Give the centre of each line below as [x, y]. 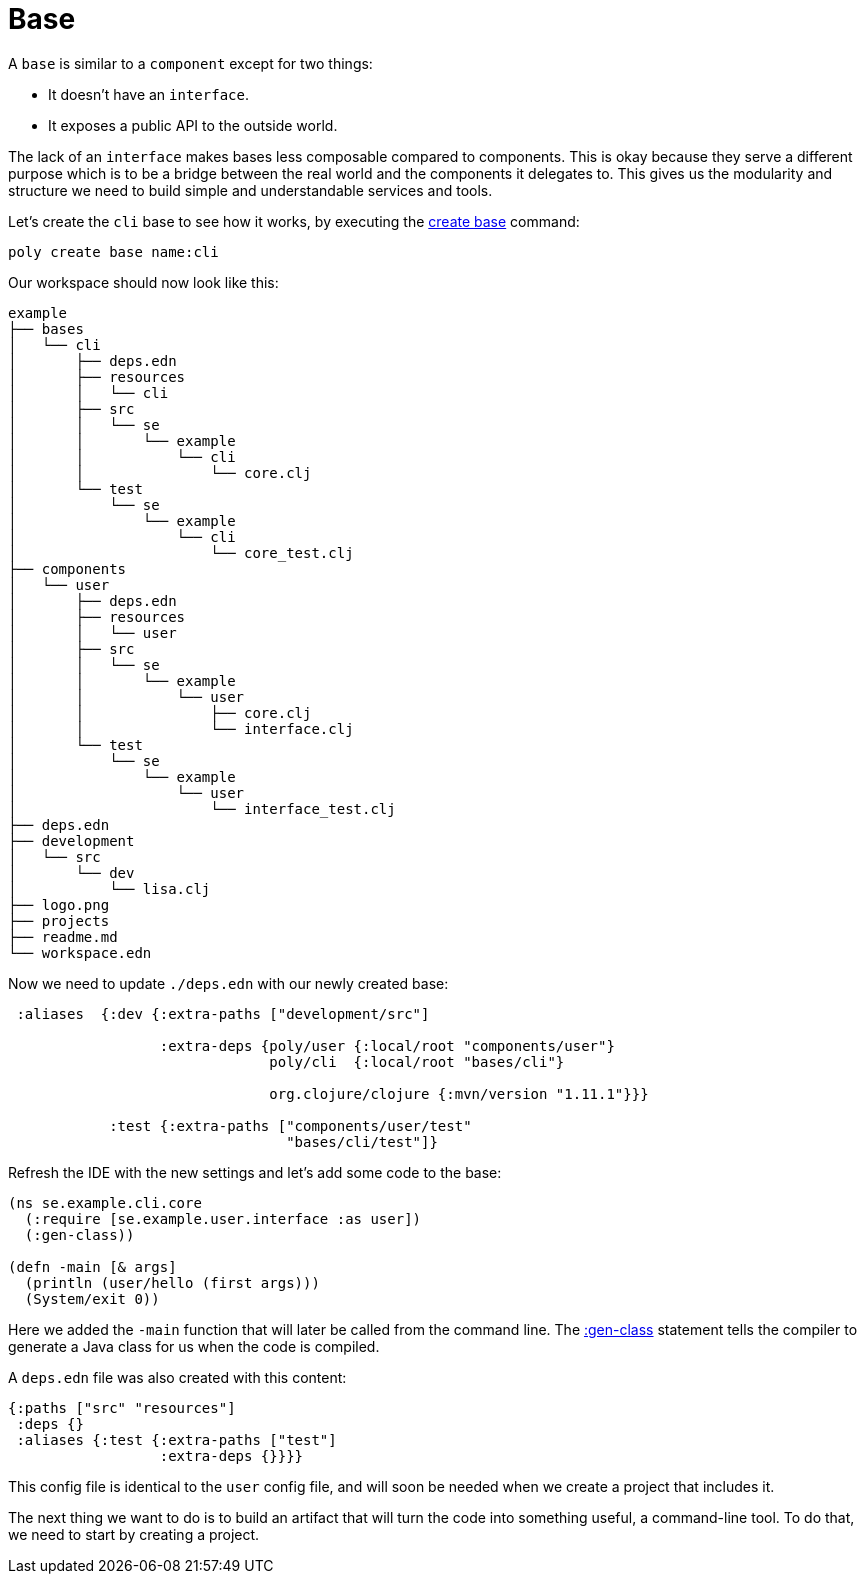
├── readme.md [63, 936]
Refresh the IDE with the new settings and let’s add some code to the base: [255, 1172]
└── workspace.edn [80, 952]
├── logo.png [59, 904]
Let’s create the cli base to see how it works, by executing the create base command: [294, 221]
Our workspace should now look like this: [143, 282]
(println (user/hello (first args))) [172, 1282]
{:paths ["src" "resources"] [122, 1407]
